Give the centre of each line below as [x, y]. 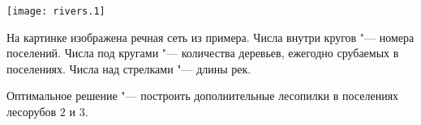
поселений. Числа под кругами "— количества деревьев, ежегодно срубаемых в [203, 53]
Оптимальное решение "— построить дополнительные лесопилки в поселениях [203, 96]
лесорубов [32, 112]
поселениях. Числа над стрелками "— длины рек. [129, 68]
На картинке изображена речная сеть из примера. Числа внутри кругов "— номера [210, 37]
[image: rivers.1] [56, 11]
